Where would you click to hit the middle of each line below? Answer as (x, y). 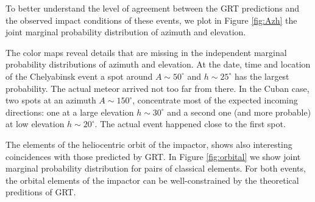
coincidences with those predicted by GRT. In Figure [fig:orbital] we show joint (153, 156)
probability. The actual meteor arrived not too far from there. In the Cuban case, (157, 88)
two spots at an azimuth (51, 100)
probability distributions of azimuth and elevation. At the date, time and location (158, 64)
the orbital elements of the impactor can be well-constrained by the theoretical (152, 180)
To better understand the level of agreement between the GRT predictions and (153, 8)
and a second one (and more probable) (239, 112)
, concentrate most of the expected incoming (215, 100)
